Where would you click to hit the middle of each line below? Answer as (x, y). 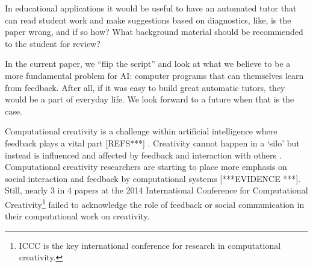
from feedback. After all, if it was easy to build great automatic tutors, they (145, 87)
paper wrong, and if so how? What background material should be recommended (154, 32)
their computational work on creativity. (77, 216)
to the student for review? (53, 43)
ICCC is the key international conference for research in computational (150, 245)
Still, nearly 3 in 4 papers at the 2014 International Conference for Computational (156, 190)
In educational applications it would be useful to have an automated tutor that (151, 8)
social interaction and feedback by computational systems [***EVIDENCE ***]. (153, 178)
